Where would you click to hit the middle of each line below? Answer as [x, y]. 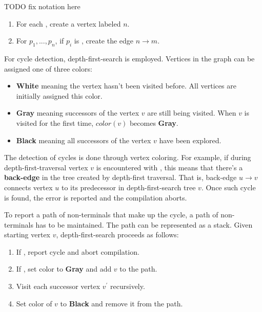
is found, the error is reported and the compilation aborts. [96, 197]
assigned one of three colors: [48, 68]
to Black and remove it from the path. [122, 303]
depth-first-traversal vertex [46, 167]
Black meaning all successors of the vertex [84, 140]
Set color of [34, 303]
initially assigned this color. [59, 95]
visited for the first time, [55, 122]
